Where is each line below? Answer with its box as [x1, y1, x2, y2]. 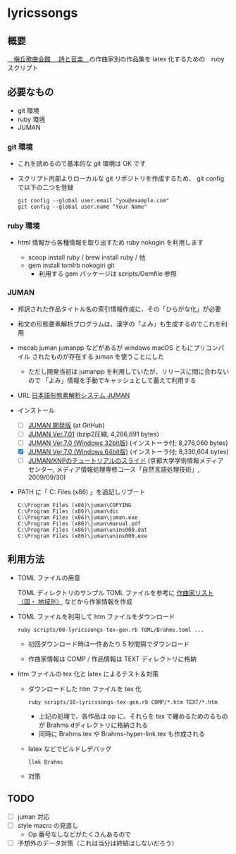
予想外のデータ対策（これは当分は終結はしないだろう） [17, 838, 178, 847]
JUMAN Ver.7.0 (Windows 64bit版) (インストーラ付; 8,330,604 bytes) [27, 447, 229, 456]
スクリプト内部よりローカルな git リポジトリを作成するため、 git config [17, 174, 225, 183]
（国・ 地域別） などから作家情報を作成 [17, 597, 132, 606]
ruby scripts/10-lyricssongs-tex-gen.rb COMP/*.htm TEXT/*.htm [27, 698, 218, 706]
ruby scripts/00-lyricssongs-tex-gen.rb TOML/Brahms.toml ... [17, 626, 204, 633]
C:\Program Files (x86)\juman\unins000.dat [17, 527, 148, 534]
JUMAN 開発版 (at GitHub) [27, 421, 105, 429]
